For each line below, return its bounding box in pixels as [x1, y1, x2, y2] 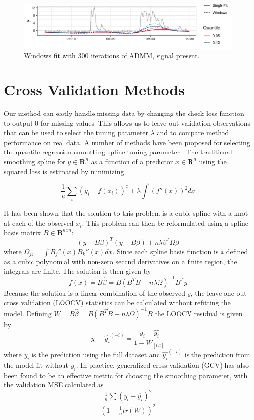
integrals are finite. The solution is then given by [4, 266, 151, 276]
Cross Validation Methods [4, 79, 185, 100]
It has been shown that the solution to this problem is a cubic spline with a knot [4, 208, 248, 218]
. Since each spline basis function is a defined [112, 246, 248, 256]
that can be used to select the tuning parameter [4, 127, 149, 138]
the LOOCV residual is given [155, 308, 243, 318]
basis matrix [4, 227, 41, 237]
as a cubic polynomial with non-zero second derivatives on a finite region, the [4, 256, 237, 267]
